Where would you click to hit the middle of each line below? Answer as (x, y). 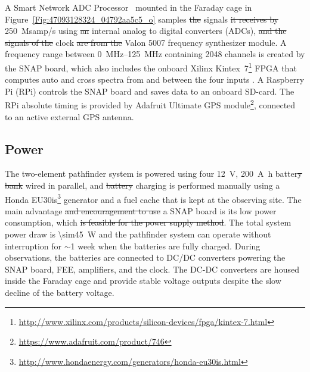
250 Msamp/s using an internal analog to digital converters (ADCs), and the (146, 31)
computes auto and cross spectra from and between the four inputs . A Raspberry (155, 79)
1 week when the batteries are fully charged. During (165, 246)
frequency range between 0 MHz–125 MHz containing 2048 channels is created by (155, 54)
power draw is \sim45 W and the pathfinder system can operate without (138, 234)
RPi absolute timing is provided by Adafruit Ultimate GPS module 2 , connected (150, 104)
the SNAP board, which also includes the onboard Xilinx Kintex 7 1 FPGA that (151, 67)
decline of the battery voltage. (60, 293)
